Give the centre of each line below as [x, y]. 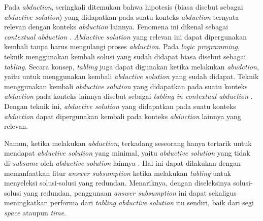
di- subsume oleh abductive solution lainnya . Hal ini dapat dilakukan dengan [123, 162]
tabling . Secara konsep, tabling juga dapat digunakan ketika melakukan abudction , [131, 66]
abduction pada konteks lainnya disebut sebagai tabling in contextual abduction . [128, 96]
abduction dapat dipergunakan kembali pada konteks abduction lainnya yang [123, 116]
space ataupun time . [35, 212]
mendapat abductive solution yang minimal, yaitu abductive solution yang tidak [127, 153]
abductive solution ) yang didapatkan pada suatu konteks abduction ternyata [122, 16]
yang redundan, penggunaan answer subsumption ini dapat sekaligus [130, 192]
